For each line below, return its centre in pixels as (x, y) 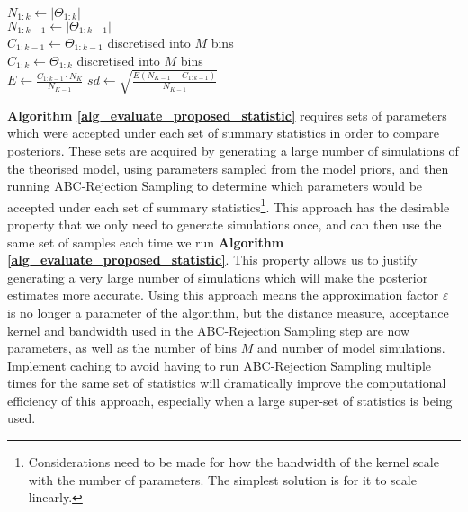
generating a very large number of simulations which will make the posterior (218, 277)
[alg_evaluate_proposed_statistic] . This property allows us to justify (212, 260)
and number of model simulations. (351, 348)
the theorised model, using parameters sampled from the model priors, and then (228, 168)
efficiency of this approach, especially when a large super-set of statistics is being (230, 400)
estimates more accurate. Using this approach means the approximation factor (223, 295)
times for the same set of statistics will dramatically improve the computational (227, 383)
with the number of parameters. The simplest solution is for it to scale (222, 479)
